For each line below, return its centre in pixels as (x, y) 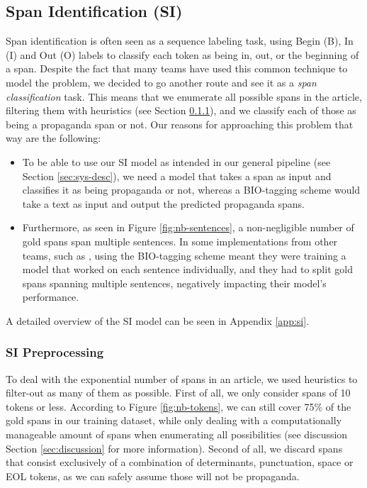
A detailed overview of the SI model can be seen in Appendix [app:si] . (158, 320)
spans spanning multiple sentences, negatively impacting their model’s (174, 283)
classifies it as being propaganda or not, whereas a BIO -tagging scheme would (191, 190)
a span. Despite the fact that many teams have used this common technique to (177, 68)
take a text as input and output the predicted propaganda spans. (163, 203)
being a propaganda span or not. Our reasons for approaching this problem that (180, 124)
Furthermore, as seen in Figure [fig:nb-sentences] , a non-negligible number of (188, 227)
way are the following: (53, 138)
